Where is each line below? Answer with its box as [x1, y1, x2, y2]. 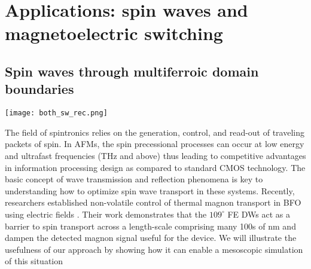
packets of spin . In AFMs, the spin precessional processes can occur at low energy [5, 137, 304, 150]
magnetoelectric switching [5, 21, 223, 45]
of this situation [5, 255, 63, 267]
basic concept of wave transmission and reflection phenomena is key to [5, 173, 263, 185]
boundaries [5, 80, 74, 98]
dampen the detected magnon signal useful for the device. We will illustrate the [5, 231, 297, 244]
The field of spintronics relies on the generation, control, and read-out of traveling [5, 126, 304, 138]
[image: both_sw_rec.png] [5, 109, 108, 118]
